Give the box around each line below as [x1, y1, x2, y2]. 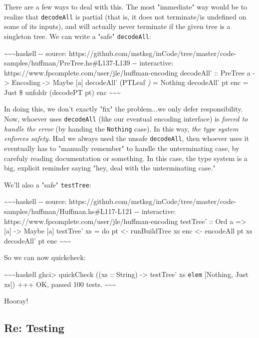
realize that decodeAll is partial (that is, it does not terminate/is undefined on [4, 11, 247, 21]
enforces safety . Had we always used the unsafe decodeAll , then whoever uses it [4, 133, 249, 143]
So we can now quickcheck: [4, 252, 86, 262]
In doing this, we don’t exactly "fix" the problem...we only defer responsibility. [4, 103, 243, 114]
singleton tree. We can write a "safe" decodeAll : [4, 30, 151, 41]
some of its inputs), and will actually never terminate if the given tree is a [4, 21, 231, 31]
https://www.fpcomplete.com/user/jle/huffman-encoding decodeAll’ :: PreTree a [4, 67, 251, 77]
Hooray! [4, 295, 28, 306]
